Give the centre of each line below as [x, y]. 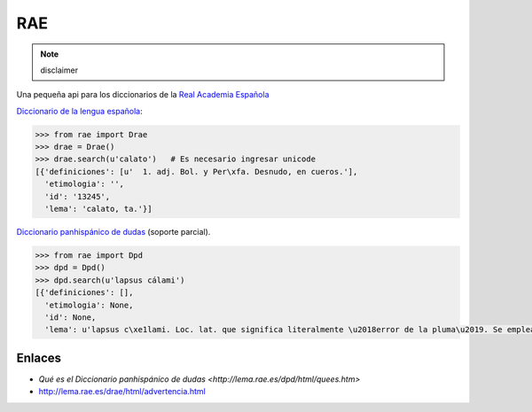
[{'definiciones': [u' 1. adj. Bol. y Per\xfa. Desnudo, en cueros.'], [196, 171]
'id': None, [70, 317]
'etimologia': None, [89, 305]
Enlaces [39, 358]
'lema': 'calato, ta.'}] [98, 209]
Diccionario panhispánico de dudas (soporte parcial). [113, 232]
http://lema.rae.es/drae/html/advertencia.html [122, 392]
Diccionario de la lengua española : [79, 111]
